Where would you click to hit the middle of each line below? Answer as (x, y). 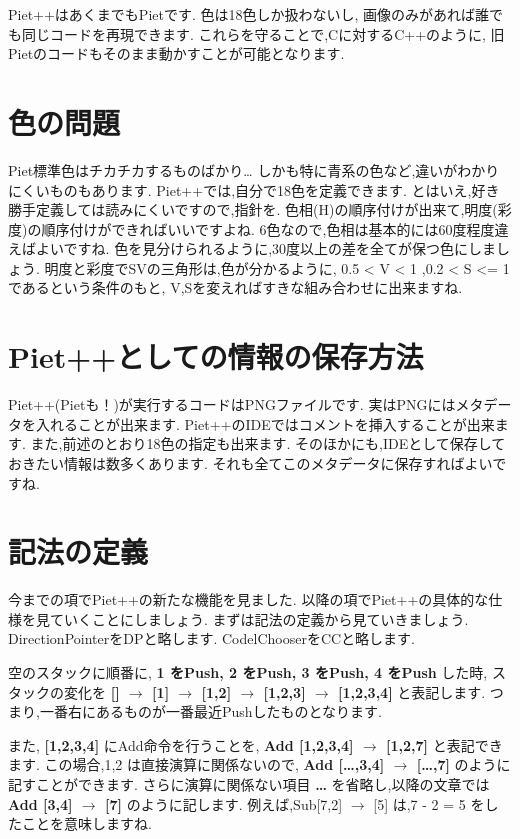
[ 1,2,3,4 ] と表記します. (412, 691)
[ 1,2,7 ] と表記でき (444, 744)
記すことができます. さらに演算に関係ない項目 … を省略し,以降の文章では (249, 784)
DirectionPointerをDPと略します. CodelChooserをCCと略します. (211, 638)
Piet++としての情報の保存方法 (216, 356)
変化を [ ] (91, 691)
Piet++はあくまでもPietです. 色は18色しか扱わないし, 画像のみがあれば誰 (249, 14)
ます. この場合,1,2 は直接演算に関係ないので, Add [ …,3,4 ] (196, 764)
